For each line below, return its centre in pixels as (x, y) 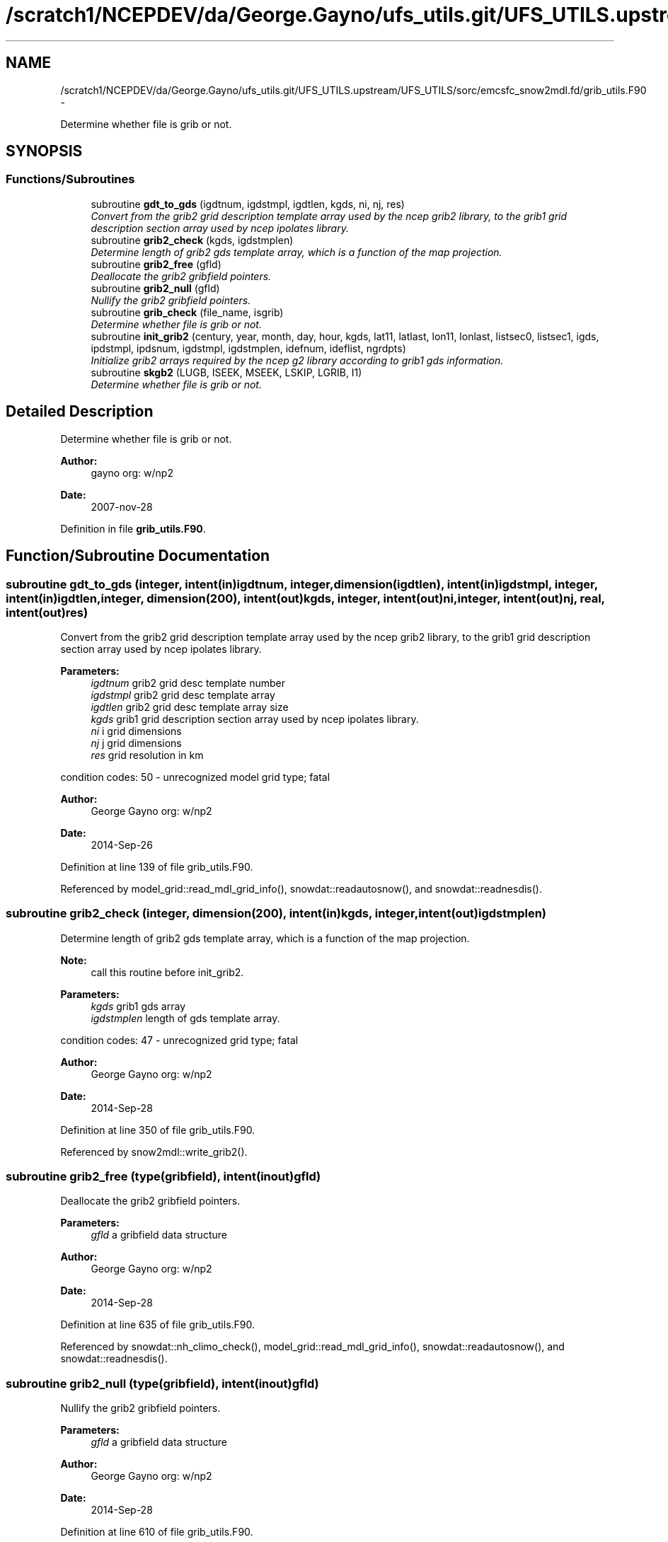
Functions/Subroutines (70, 179)
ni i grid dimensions (136, 731)
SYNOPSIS (44, 151)
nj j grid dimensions (136, 743)
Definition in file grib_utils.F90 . (133, 528)
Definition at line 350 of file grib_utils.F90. (158, 1130)
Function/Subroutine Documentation (138, 556)
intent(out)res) (47, 612)
